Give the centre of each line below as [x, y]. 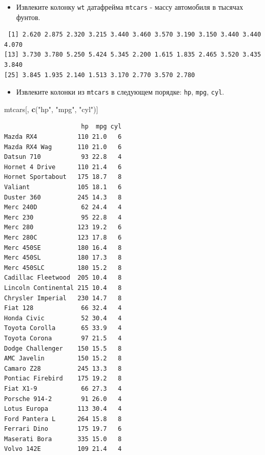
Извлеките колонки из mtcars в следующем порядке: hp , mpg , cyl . [120, 92]
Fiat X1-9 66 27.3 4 [63, 388]
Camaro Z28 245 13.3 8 [63, 368]
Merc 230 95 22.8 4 [63, 217]
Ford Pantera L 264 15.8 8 [63, 419]
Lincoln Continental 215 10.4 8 [63, 288]
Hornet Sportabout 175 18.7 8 [63, 177]
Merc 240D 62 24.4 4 [63, 207]
